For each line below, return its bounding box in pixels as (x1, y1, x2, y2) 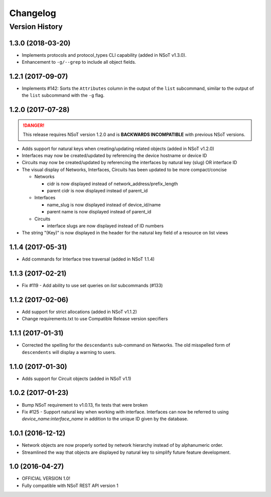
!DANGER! (23, 122, 45, 128)
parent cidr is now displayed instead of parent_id (47, 187, 148, 193)
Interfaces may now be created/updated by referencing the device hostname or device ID (22, 152, 207, 158)
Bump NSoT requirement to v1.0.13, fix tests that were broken (22, 402, 148, 408)
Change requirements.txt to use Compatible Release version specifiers (22, 316, 168, 322)
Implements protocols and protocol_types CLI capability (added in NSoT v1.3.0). (22, 52, 187, 58)
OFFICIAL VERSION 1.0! (22, 475, 70, 481)
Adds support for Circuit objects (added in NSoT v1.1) (22, 376, 131, 382)
